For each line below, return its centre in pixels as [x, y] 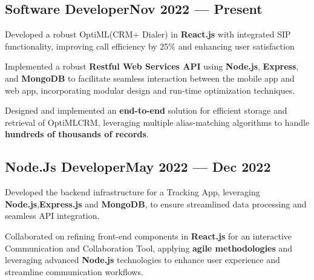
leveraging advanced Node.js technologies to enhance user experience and [142, 260]
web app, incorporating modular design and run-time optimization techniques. [150, 90]
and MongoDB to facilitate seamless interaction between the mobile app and [150, 78]
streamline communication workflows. [74, 271]
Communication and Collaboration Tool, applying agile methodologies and [149, 248]
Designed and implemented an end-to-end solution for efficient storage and [146, 110]
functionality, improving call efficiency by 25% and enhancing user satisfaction [150, 46]
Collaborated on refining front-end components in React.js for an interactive [149, 236]
